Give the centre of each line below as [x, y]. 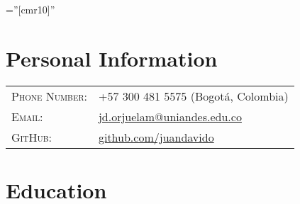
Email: [27, 116]
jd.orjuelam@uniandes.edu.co [170, 116]
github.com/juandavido [156, 137]
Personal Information [112, 58]
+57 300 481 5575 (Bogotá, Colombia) [193, 96]
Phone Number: [49, 96]
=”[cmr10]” [30, 9]
